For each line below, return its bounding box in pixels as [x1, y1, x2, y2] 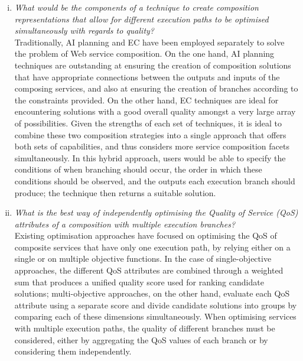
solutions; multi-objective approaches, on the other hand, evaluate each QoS [14, 287, 290, 300]
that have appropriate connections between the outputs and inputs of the [14, 70, 280, 83]
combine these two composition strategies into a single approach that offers [14, 128, 286, 141]
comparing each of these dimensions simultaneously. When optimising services [14, 310, 297, 323]
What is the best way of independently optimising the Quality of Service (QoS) [14, 206, 298, 219]
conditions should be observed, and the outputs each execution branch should [14, 174, 295, 187]
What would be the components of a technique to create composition [14, 1, 259, 13]
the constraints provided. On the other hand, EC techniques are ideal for [14, 93, 279, 106]
